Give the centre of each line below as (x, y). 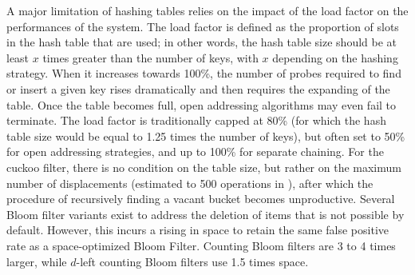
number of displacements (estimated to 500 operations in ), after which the (190, 183)
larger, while (37, 261)
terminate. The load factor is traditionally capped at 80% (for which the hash (196, 120)
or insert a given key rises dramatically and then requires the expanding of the (198, 88)
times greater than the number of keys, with (150, 57)
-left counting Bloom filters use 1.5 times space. (192, 261)
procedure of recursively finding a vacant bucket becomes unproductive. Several (201, 199)
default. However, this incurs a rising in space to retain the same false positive (198, 230)
